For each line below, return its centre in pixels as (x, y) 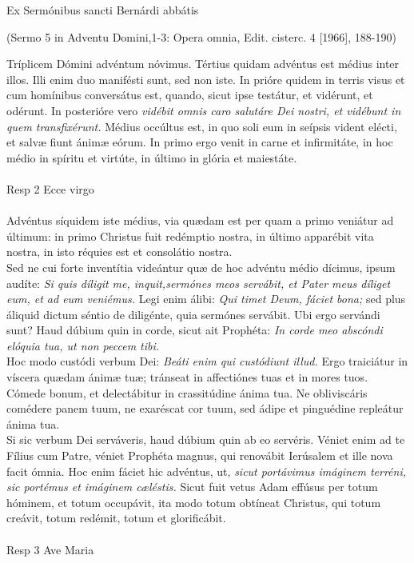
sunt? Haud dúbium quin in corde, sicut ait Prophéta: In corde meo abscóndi (195, 330)
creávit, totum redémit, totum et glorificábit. (116, 518)
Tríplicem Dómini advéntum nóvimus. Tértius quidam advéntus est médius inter (203, 64)
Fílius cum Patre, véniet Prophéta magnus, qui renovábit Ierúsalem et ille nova (200, 455)
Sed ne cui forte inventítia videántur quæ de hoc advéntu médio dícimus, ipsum (201, 267)
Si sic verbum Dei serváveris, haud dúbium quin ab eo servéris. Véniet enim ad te (206, 439)
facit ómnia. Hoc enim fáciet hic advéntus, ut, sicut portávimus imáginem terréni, (207, 471)
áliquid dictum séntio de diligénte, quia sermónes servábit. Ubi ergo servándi (193, 314)
